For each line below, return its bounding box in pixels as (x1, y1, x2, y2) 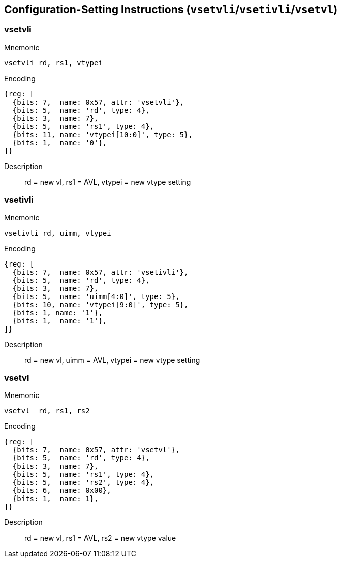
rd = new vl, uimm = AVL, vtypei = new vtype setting (24, 355, 200, 365)
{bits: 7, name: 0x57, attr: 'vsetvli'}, (12, 97, 184, 106)
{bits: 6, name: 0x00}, (12, 486, 111, 495)
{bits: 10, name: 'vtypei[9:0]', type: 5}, (12, 300, 189, 309)
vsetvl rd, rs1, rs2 (4, 407, 90, 415)
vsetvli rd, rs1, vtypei (4, 58, 103, 67)
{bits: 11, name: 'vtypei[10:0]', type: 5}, (12, 130, 193, 139)
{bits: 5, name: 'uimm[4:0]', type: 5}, (12, 292, 180, 301)
